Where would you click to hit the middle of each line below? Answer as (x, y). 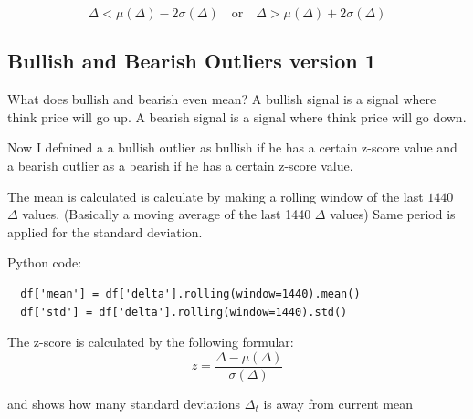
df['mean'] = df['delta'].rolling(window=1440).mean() (190, 293)
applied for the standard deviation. (105, 231)
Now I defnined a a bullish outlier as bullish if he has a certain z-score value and (232, 147)
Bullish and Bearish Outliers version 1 (192, 61)
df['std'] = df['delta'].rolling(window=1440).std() (184, 312)
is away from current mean (338, 403)
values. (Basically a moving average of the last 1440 (167, 214)
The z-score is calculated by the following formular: (151, 342)
